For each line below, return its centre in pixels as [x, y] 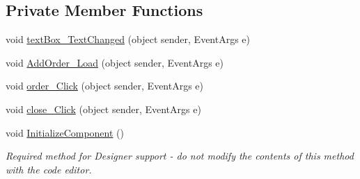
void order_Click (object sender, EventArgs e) [105, 86]
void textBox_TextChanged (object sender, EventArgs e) [128, 39]
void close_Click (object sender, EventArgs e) [103, 109]
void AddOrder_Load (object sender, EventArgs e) [115, 62]
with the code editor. [49, 169]
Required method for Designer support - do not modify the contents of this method [180, 156]
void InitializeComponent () [65, 132]
